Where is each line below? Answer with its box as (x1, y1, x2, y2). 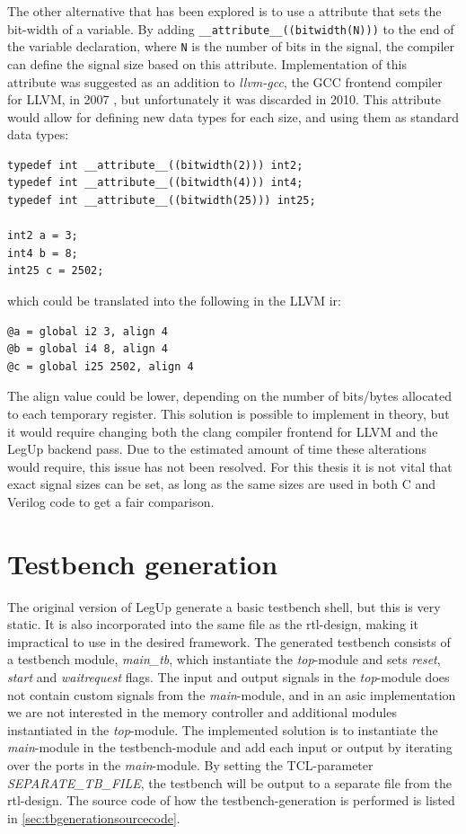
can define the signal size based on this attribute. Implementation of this (7, 54, 407, 73)
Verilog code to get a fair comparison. (7, 492, 215, 510)
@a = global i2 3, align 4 (7, 324, 168, 338)
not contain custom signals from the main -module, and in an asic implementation (7, 685, 456, 704)
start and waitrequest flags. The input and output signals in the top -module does (7, 668, 450, 687)
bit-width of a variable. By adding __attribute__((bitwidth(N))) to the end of (7, 19, 454, 38)
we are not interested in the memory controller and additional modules (7, 703, 397, 722)
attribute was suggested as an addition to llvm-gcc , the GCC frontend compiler (7, 72, 443, 91)
